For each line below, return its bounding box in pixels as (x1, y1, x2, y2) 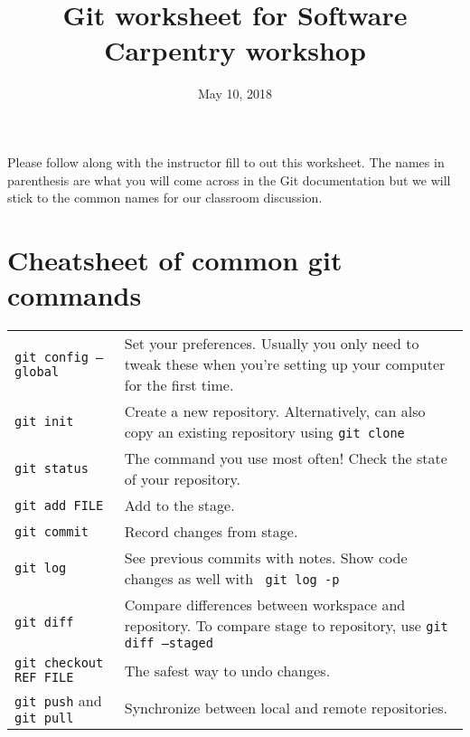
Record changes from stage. (124, 521, 298, 542)
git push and (14, 690, 102, 711)
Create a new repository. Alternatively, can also (124, 401, 426, 421)
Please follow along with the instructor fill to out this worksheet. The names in (7, 152, 445, 171)
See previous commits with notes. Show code (124, 547, 408, 568)
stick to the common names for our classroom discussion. (7, 188, 323, 207)
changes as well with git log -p (124, 568, 340, 589)
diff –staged (124, 636, 213, 650)
